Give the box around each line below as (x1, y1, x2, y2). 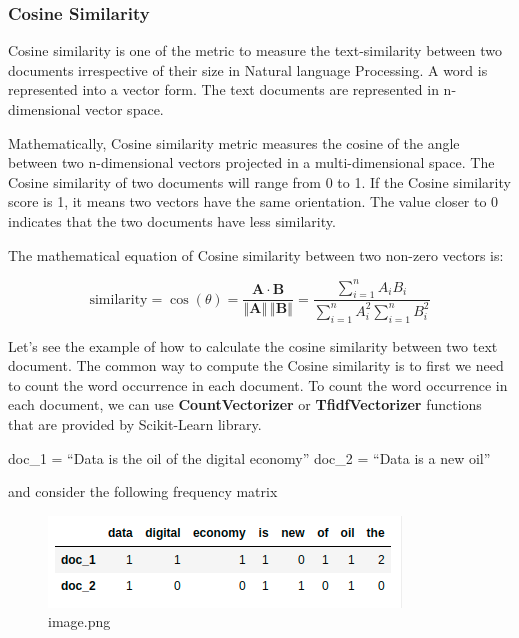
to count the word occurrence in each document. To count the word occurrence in (8, 374, 508, 395)
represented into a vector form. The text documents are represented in (8, 79, 439, 100)
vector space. (85, 99, 164, 119)
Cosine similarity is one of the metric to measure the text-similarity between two (8, 40, 502, 61)
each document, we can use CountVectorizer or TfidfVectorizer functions (8, 394, 482, 415)
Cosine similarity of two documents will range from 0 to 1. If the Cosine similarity (8, 171, 511, 192)
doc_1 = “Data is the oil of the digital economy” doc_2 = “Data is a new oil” (8, 447, 491, 468)
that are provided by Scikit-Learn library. (8, 414, 262, 434)
